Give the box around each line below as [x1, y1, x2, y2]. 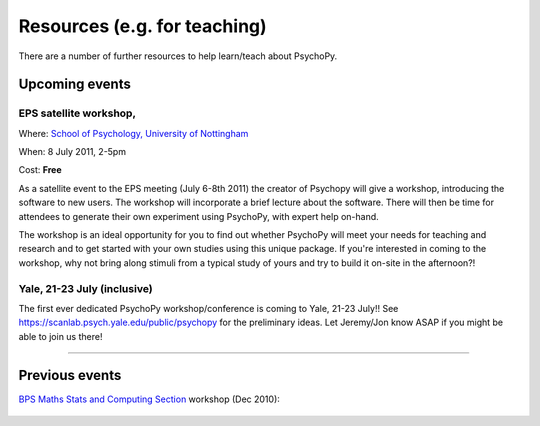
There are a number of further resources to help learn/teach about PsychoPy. [18, 50, 338, 62]
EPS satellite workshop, [18, 106, 137, 120]
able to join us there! [18, 330, 103, 342]
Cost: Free [18, 164, 62, 176]
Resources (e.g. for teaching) [18, 15, 267, 37]
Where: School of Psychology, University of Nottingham [18, 127, 249, 139]
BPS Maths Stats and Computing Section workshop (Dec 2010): [18, 393, 280, 405]
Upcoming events [18, 76, 132, 93]
